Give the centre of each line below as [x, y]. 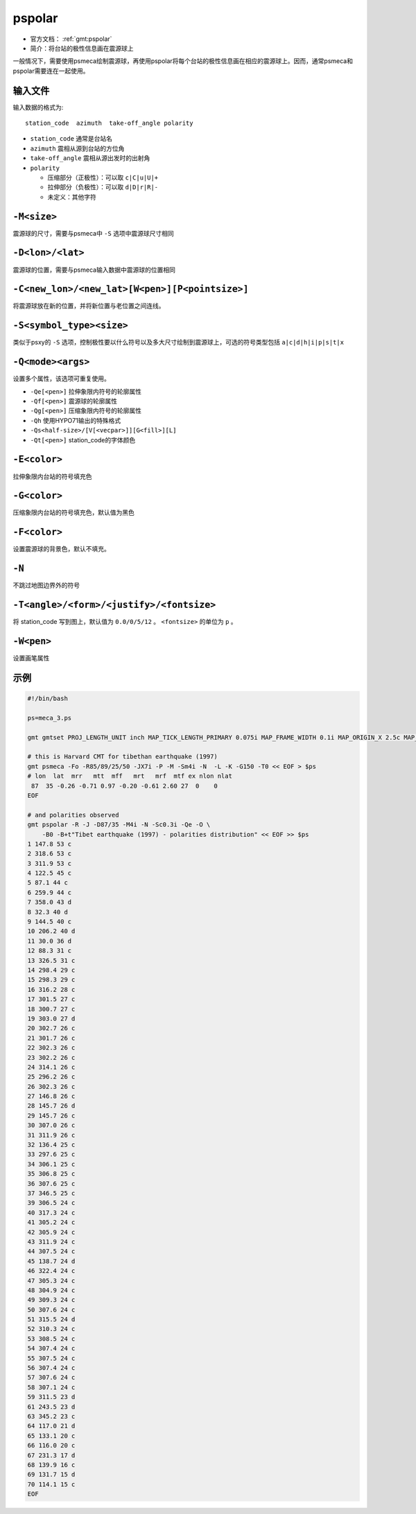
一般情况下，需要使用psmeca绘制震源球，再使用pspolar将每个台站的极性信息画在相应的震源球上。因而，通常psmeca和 [183, 61]
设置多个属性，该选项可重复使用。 [61, 378]
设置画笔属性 [31, 658]
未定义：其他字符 [72, 197]
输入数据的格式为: [38, 107]
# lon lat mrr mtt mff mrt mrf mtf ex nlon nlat [130, 776]
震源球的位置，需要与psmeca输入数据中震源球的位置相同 [94, 270]
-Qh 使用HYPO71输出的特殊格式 [76, 420]
